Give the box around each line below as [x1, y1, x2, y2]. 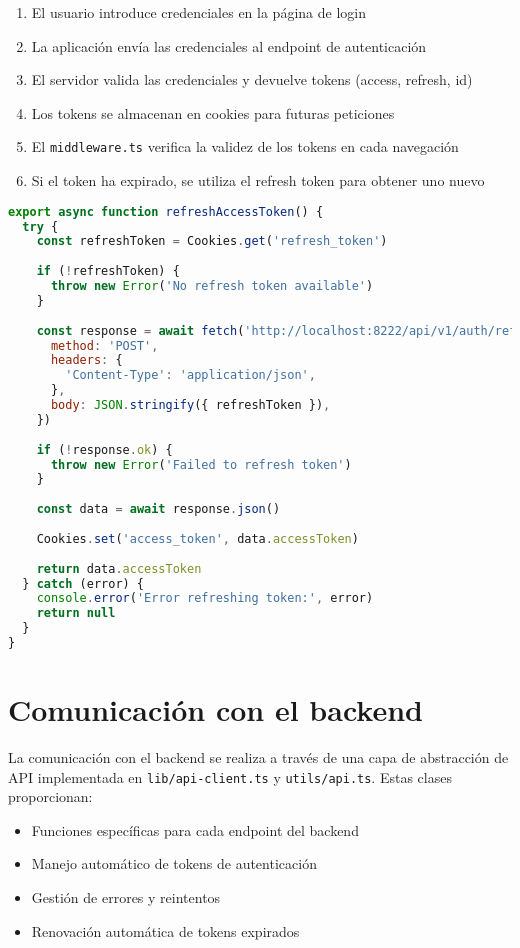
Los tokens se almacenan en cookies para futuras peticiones [31, 102, 395, 123]
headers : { [50, 353, 123, 368]
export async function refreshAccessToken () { [8, 204, 324, 219]
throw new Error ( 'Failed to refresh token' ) [50, 457, 352, 472]
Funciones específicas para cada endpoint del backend [31, 819, 359, 840]
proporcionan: [8, 786, 93, 807]
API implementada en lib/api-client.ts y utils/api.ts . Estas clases [8, 766, 452, 787]
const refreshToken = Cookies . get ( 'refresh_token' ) [36, 234, 388, 249]
